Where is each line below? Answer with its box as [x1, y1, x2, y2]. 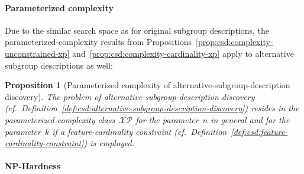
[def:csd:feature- [231, 125, 288, 137]
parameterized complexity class [5, 113, 115, 125]
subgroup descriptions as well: [5, 59, 113, 71]
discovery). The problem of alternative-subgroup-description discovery [5, 90, 255, 102]
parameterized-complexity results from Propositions [5, 36, 192, 48]
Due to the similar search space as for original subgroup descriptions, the [5, 24, 270, 36]
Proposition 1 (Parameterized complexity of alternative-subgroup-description [5, 79, 290, 91]
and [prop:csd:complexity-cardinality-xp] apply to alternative [72, 47, 294, 59]
